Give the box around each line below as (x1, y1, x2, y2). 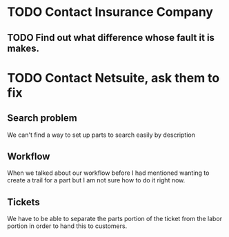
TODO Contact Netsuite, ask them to (7, 70, 220, 86)
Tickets (7, 196, 40, 208)
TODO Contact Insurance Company (7, 4, 214, 20)
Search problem (7, 112, 77, 124)
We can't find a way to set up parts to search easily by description (7, 131, 195, 139)
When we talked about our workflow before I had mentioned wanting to (7, 169, 210, 177)
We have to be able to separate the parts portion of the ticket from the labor (7, 215, 223, 223)
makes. (7, 42, 40, 54)
